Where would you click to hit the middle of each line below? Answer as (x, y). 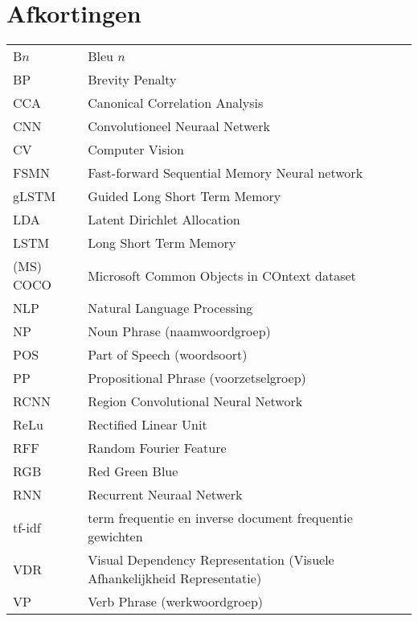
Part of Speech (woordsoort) (168, 355)
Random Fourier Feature (157, 448)
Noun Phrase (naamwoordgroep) (179, 331)
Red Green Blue (133, 471)
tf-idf (27, 527)
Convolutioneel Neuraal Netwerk (179, 126)
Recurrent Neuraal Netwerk (165, 495)
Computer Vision (136, 150)
